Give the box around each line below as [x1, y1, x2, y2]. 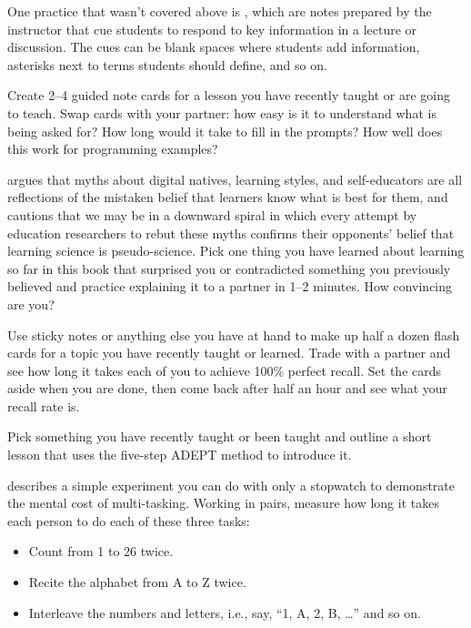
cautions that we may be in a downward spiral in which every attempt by [7, 205, 417, 224]
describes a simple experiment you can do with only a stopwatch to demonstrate [7, 475, 456, 494]
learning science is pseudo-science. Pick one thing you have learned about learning [7, 241, 465, 260]
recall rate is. [7, 396, 80, 415]
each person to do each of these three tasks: [7, 511, 250, 530]
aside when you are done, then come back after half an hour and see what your [7, 379, 448, 398]
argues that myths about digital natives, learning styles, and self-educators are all [7, 169, 463, 188]
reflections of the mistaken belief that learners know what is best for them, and [7, 187, 448, 207]
